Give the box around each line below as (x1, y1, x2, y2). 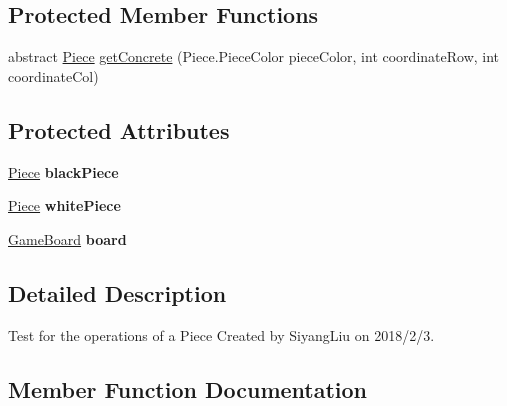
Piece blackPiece (8, 161, 119, 182)
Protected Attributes (8, 114, 230, 145)
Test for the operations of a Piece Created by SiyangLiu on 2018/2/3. (8, 324, 435, 345)
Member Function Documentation (8, 373, 368, 404)
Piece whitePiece (8, 195, 121, 216)
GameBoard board (8, 228, 127, 249)
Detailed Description (8, 277, 227, 308)
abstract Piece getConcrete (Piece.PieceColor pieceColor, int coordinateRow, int (8, 46, 500, 67)
